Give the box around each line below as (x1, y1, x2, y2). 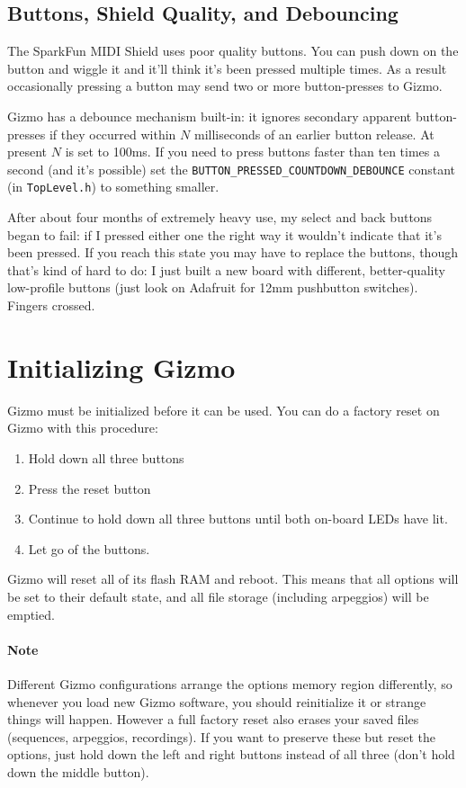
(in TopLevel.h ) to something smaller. (7, 177, 220, 196)
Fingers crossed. (7, 296, 95, 315)
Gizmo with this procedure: (7, 418, 158, 437)
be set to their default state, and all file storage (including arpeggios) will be (7, 587, 429, 605)
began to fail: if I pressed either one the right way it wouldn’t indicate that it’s (7, 225, 442, 244)
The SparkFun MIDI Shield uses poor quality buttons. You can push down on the (7, 41, 459, 60)
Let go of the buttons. (28, 539, 150, 558)
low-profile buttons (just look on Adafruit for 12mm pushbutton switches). (7, 278, 418, 297)
